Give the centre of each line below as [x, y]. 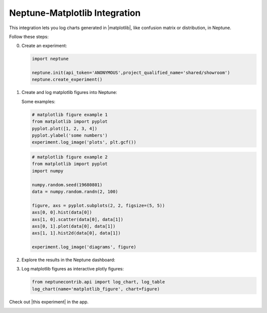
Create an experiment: [44, 46]
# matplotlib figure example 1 [70, 114]
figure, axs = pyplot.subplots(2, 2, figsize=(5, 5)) [98, 205]
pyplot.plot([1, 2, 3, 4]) [65, 128]
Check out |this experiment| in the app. [49, 302]
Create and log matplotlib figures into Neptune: [69, 92]
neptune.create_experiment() [67, 80]
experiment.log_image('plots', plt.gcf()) [84, 142]
